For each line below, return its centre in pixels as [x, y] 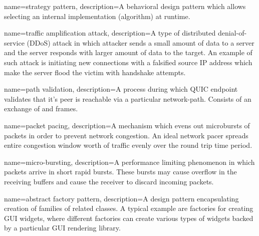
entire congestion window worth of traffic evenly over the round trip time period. [128, 145]
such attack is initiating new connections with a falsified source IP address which [128, 62]
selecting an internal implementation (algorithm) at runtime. [97, 16]
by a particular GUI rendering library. [62, 228]
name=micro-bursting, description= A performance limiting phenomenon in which [129, 162]
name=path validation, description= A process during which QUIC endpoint [121, 89]
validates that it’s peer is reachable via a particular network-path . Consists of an [128, 98]
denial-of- [232, 33]
